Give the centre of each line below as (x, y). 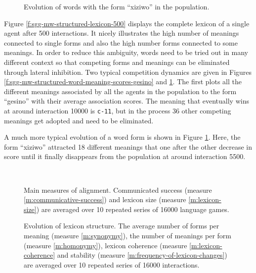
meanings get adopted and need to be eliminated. (79, 120)
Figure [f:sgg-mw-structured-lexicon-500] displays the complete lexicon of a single (127, 23)
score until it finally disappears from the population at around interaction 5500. (125, 156)
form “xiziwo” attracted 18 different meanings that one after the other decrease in (128, 146)
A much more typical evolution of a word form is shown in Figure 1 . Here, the (122, 137)
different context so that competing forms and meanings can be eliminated (117, 62)
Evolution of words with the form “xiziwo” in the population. (117, 6)
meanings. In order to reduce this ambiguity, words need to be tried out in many (126, 52)
